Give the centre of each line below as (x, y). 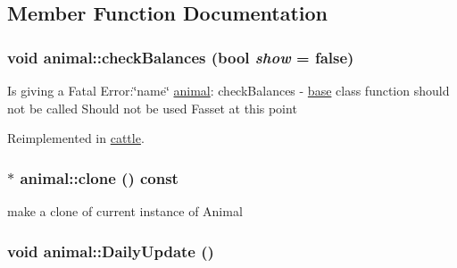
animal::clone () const (99, 177)
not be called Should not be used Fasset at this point (152, 108)
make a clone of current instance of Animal (125, 211)
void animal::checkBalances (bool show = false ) (181, 57)
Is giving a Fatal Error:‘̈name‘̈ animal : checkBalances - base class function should (228, 90)
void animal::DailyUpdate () (111, 251)
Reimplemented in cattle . (76, 138)
